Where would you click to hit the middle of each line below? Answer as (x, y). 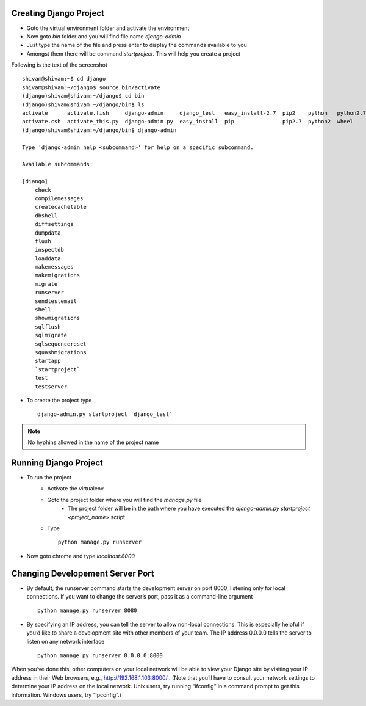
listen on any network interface (66, 641)
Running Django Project (57, 463)
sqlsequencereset (60, 344)
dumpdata (48, 233)
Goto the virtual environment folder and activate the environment (108, 28)
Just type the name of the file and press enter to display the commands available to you (137, 45)
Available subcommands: (58, 164)
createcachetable (60, 207)
